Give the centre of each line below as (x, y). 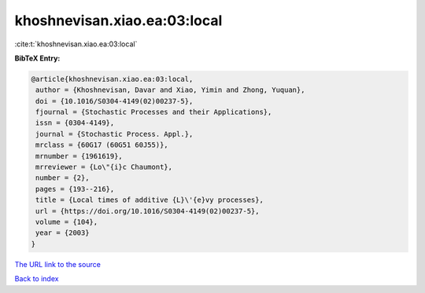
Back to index (37, 279)
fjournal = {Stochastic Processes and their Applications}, (154, 112)
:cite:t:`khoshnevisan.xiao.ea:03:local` (76, 44)
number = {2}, (63, 178)
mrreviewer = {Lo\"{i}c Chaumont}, (104, 167)
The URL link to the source (58, 264)
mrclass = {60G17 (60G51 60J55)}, (102, 145)
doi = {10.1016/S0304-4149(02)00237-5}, (115, 101)
